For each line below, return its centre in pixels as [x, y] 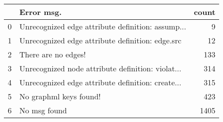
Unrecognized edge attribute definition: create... [100, 82]
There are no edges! [53, 54]
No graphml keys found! [60, 96]
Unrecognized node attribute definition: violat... [100, 68]
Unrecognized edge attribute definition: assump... [103, 26]
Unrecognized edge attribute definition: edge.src [101, 40]
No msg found [43, 110]
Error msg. [41, 12]
